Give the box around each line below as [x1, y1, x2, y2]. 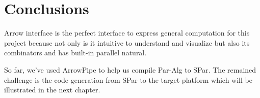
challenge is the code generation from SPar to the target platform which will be [4, 74, 252, 85]
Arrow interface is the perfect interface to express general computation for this [4, 27, 250, 38]
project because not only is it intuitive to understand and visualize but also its [4, 37, 250, 48]
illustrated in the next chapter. [4, 84, 100, 95]
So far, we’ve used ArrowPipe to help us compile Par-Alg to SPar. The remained [4, 64, 256, 75]
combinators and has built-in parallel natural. [4, 47, 147, 58]
